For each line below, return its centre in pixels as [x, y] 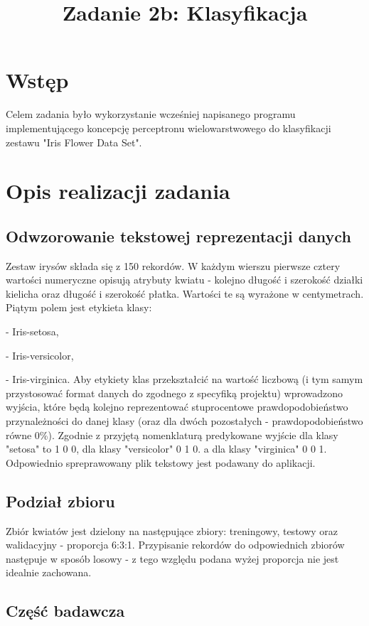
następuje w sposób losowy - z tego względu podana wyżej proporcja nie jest [172, 558]
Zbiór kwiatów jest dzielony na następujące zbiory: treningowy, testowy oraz [172, 530]
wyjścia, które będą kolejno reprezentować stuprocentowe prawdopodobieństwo [177, 407]
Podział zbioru [60, 501]
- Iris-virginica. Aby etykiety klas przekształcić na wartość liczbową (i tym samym [184, 379]
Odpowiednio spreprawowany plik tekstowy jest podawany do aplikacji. [161, 462]
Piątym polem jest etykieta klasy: [79, 307]
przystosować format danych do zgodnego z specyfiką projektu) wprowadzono [175, 393]
